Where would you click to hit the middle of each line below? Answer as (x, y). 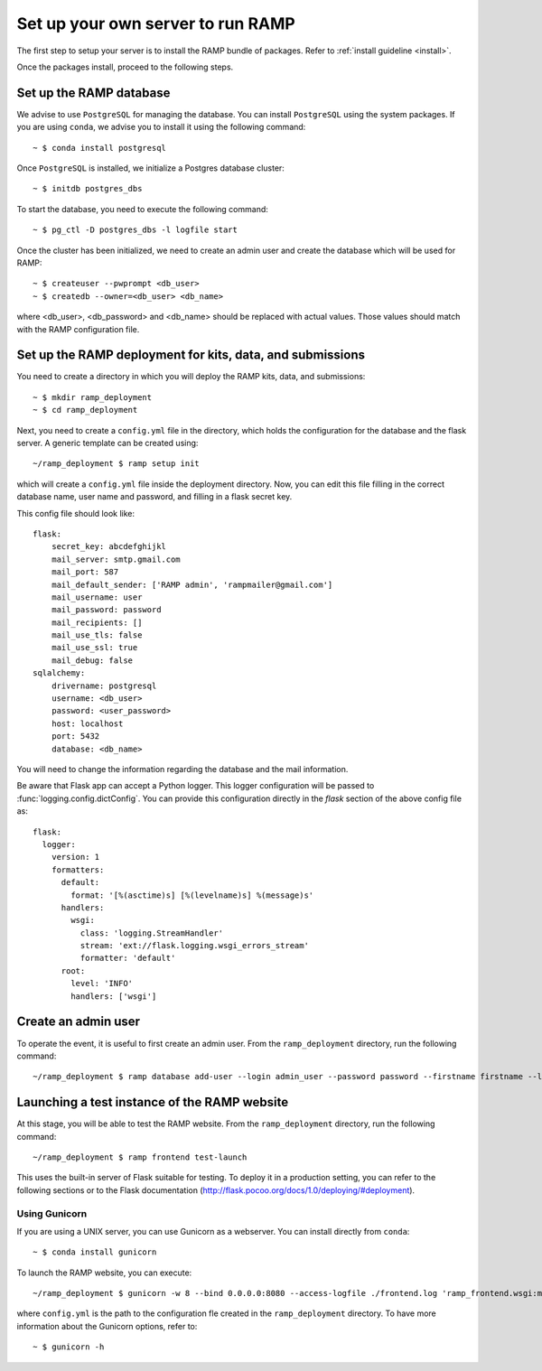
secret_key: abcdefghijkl (109, 547)
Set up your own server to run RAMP (156, 23)
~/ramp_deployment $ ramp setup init (117, 464)
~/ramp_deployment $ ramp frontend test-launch (140, 1157)
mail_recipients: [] (97, 622)
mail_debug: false (92, 660)
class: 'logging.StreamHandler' (152, 933)
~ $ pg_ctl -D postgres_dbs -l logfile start (135, 230)
